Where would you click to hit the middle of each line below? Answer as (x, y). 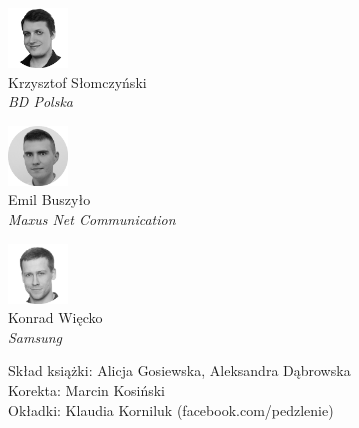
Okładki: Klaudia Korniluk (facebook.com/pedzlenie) (171, 409)
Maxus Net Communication (92, 218)
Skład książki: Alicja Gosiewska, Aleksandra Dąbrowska (179, 370)
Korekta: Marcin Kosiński (86, 389)
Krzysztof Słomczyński (77, 81)
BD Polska (40, 101)
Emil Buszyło (49, 199)
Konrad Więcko (55, 317)
